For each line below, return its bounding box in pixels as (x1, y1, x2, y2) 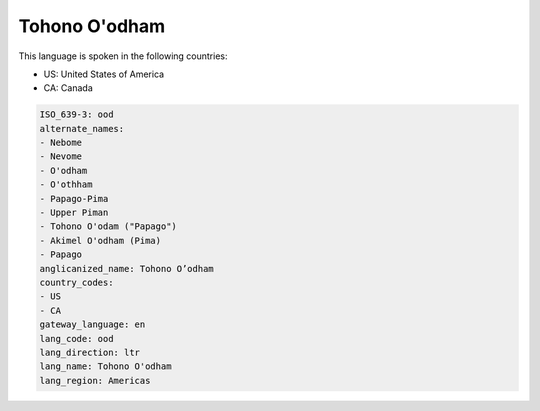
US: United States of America (43, 68, 165, 80)
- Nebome (39, 137, 83, 149)
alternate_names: (39, 123, 125, 134)
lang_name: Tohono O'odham (39, 361, 172, 372)
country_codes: (39, 277, 114, 288)
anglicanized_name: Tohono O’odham (39, 263, 214, 274)
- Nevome (39, 151, 83, 162)
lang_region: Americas (39, 375, 151, 386)
